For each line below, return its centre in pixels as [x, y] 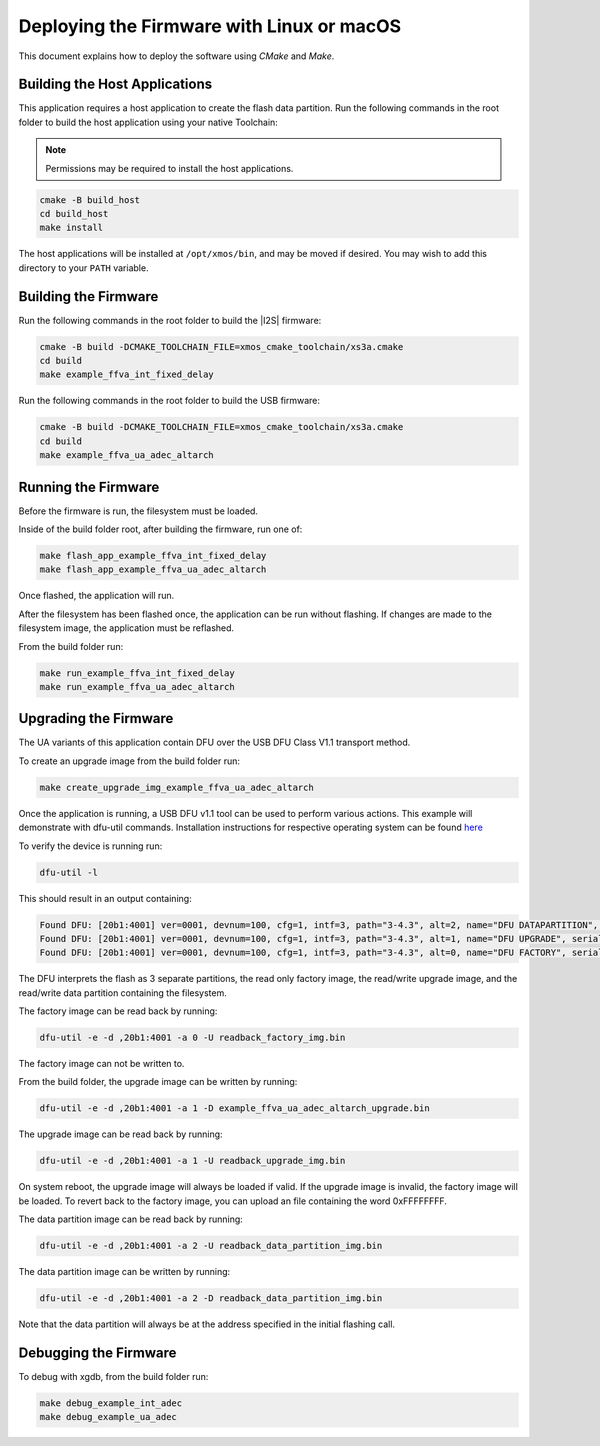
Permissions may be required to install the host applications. [169, 168]
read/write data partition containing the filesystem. [122, 992]
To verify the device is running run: [90, 846]
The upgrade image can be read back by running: [121, 1134]
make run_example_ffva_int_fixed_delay [137, 673]
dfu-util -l [69, 872]
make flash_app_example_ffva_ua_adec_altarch [153, 569]
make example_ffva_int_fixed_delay [126, 374]
